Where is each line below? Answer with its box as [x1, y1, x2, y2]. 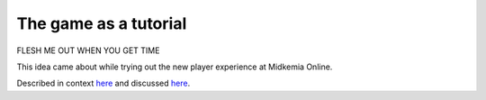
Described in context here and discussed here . [16, 77, 191, 89]
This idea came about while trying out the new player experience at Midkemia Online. [16, 61, 333, 72]
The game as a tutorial [16, 14, 187, 33]
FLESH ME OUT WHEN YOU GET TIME [16, 45, 160, 56]
